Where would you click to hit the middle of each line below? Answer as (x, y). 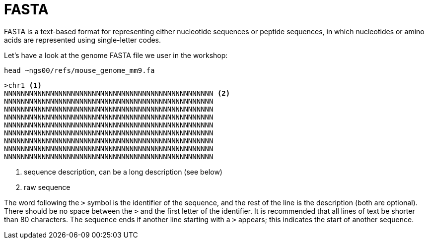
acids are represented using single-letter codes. (83, 40)
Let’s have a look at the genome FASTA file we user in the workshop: (116, 55)
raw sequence (47, 187)
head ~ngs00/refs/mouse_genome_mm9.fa (79, 70)
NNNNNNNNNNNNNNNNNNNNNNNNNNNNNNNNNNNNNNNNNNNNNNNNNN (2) (117, 93)
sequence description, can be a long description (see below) (123, 172)
